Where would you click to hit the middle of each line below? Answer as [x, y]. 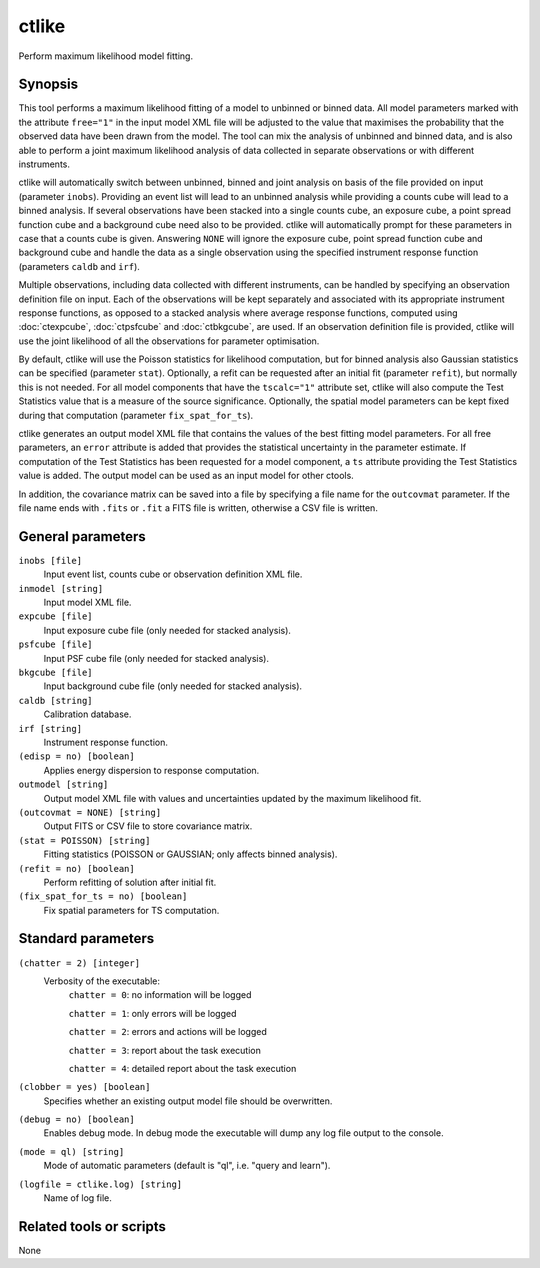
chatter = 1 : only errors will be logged [152, 1013]
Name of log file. [77, 1198]
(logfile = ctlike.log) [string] [100, 1184]
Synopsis [48, 84]
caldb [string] [56, 700]
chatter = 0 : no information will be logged [160, 995]
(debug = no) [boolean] [76, 1119]
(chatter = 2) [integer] [79, 963]
